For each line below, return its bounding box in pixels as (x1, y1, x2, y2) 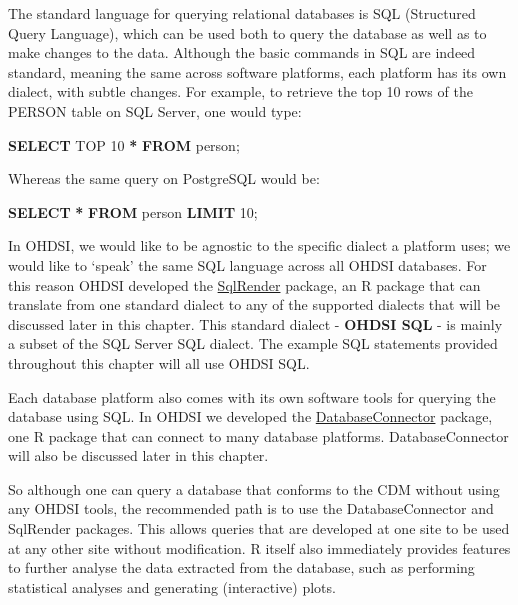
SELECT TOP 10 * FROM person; (8, 134, 240, 155)
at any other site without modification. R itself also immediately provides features (8, 537, 511, 558)
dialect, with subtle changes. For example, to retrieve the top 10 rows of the (8, 81, 473, 102)
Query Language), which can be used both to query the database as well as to (8, 22, 487, 43)
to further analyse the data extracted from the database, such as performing (8, 557, 475, 578)
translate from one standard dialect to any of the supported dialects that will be (8, 294, 501, 315)
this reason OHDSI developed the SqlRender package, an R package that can (8, 274, 481, 295)
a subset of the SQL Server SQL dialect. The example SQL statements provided (8, 333, 498, 354)
